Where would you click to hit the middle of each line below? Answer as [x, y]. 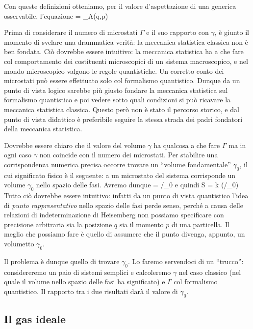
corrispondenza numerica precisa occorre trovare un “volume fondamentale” [117, 164]
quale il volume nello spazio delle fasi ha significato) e [85, 282]
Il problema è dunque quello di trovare [62, 261]
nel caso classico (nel [210, 272]
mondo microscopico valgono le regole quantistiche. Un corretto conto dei [114, 71]
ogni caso [18, 155]
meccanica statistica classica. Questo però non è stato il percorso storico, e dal [122, 109]
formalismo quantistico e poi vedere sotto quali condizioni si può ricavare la [117, 100]
